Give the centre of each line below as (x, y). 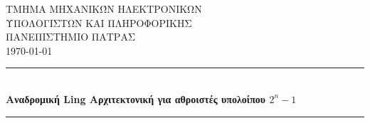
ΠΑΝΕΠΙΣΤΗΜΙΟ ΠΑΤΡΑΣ (70, 37)
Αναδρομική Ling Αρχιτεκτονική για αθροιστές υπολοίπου (136, 98)
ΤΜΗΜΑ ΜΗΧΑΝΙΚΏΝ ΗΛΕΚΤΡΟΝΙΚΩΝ (104, 9)
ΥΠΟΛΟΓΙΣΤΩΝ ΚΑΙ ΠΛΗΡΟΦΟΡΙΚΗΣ (99, 22)
